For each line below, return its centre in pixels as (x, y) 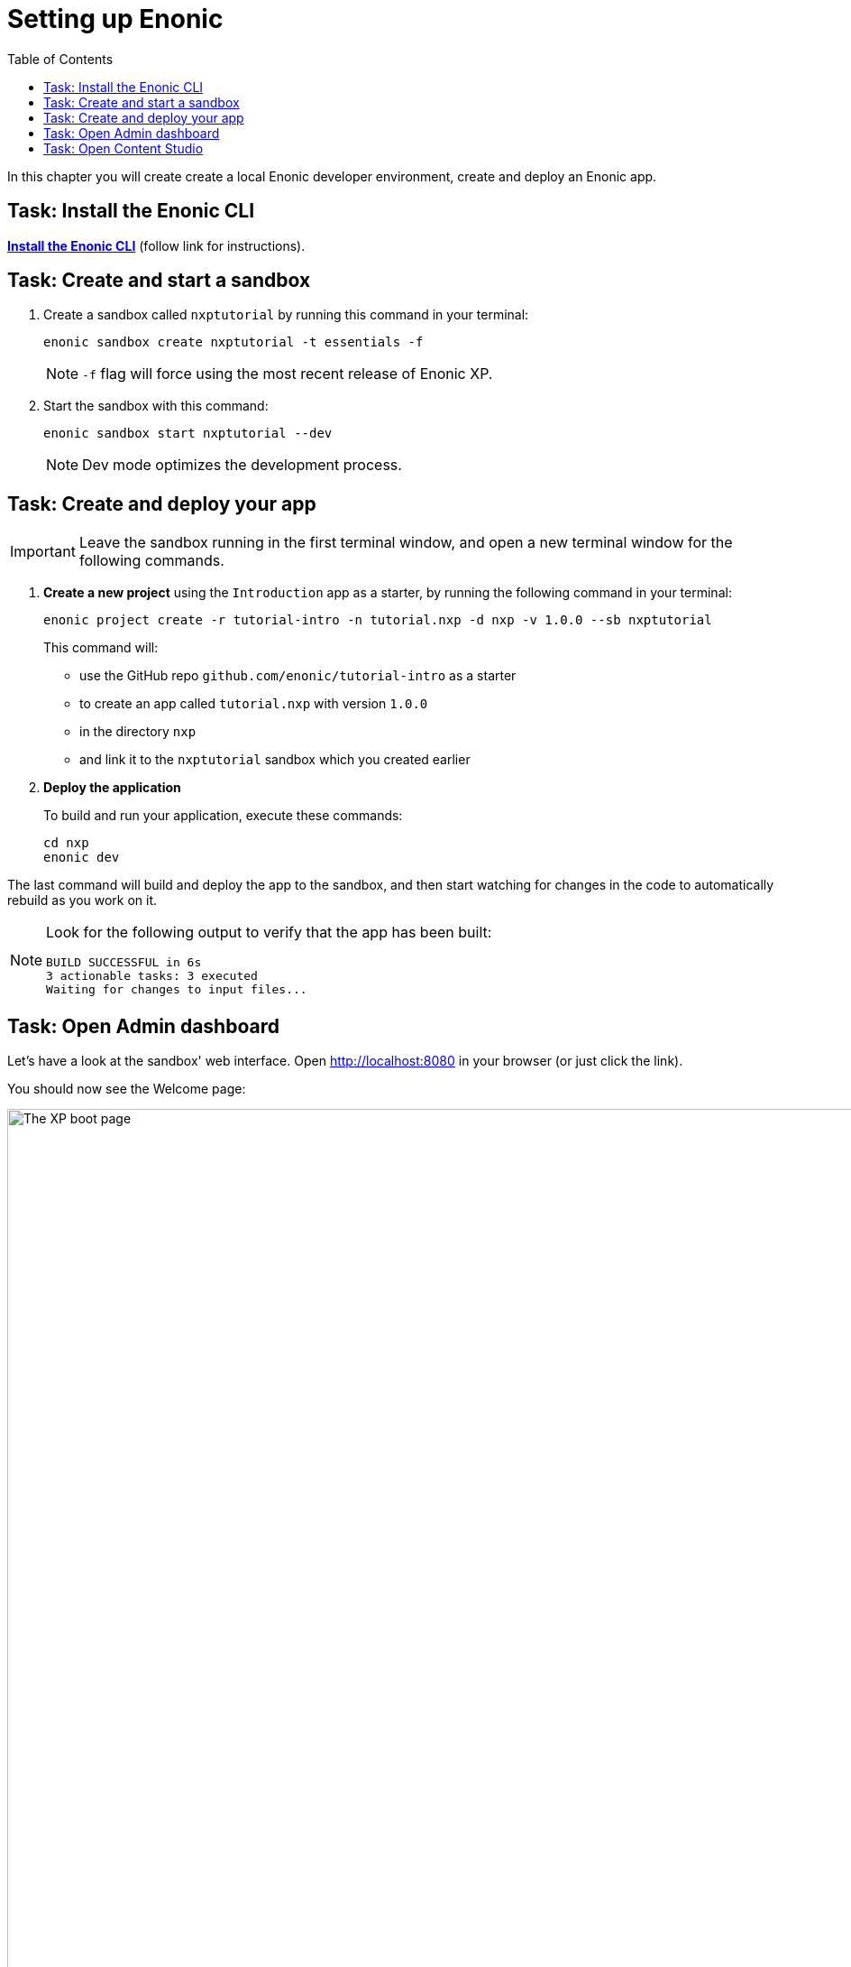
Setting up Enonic (115, 19)
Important (43, 552)
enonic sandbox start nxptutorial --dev (188, 434)
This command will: (101, 648)
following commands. (151, 561)
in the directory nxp (138, 732)
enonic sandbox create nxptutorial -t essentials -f (233, 342)
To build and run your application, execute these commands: (223, 816)
